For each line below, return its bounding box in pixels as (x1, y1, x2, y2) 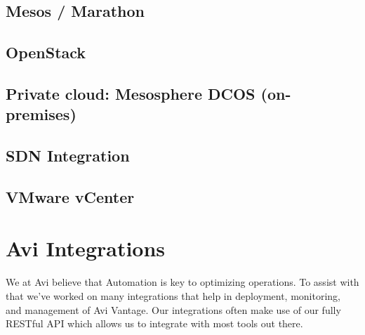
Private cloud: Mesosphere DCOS (6, 82, 255, 104)
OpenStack (6, 41, 86, 63)
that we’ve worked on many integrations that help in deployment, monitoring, (6, 289, 340, 303)
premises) (6, 103, 77, 125)
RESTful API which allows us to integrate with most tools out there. (6, 316, 303, 331)
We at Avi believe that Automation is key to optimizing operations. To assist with (6, 275, 359, 289)
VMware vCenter (6, 185, 135, 207)
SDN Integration (6, 145, 130, 166)
